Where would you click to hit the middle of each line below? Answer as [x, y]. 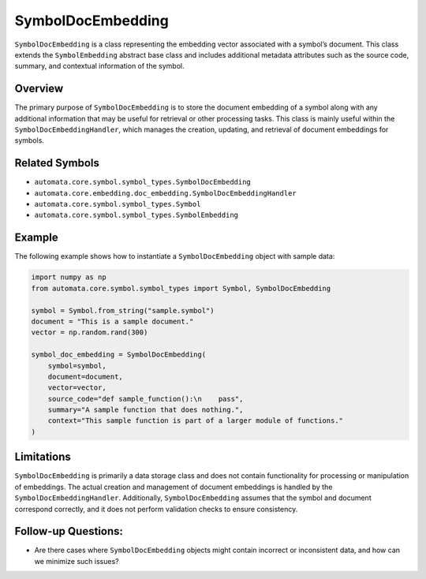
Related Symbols [57, 163]
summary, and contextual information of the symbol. [99, 66]
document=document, [86, 376]
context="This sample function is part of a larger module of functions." [195, 421]
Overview [39, 89]
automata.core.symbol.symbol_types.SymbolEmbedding [136, 215]
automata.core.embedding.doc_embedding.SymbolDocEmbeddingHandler [166, 193]
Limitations [43, 457]
